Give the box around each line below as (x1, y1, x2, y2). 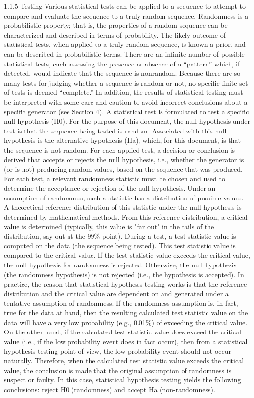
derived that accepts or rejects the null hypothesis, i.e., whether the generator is (4, 154, 244, 164)
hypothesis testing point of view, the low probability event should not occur (4, 346, 231, 356)
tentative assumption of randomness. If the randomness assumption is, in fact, (4, 298, 238, 308)
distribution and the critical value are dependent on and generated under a (4, 288, 229, 298)
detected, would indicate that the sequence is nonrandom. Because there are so (4, 68, 241, 78)
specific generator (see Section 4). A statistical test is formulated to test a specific (4, 106, 249, 116)
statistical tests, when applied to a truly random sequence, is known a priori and (4, 39, 246, 49)
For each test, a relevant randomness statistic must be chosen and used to (4, 173, 225, 183)
